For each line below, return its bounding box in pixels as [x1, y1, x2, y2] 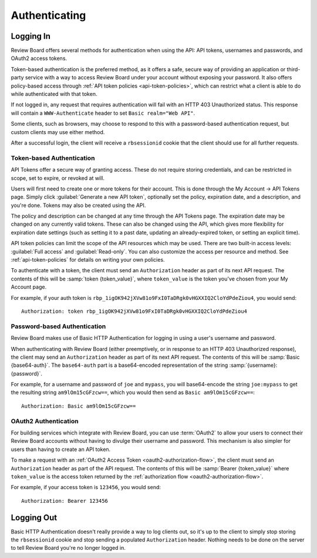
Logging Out [11, 512, 58, 523]
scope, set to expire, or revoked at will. [11, 174, 105, 182]
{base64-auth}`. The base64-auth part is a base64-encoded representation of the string [11, 362, 228, 369]
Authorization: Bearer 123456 [21, 497, 109, 504]
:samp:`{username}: [229, 362, 278, 369]
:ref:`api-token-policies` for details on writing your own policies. [11, 256, 165, 263]
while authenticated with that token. [11, 91, 97, 98]
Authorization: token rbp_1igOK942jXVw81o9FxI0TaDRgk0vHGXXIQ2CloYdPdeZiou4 [21, 308, 248, 315]
